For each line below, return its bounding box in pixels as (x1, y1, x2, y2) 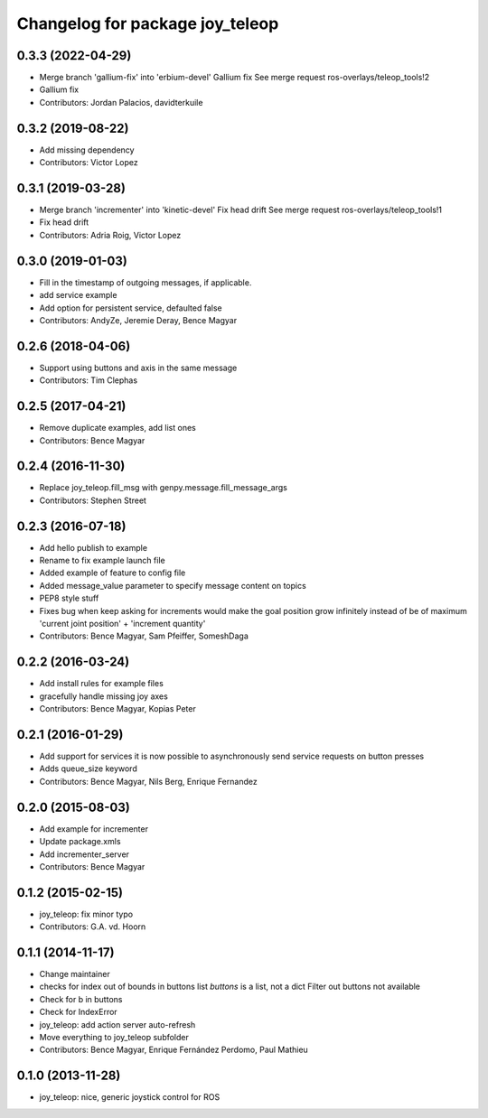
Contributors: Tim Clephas (39, 375, 138, 386)
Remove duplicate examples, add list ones (39, 423, 196, 433)
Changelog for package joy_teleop (16, 14, 279, 33)
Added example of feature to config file (39, 567, 186, 578)
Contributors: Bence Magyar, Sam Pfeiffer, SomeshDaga (39, 630, 249, 641)
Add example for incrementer (39, 823, 149, 834)
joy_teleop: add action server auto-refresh (39, 1019, 196, 1029)
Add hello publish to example (39, 542, 148, 553)
